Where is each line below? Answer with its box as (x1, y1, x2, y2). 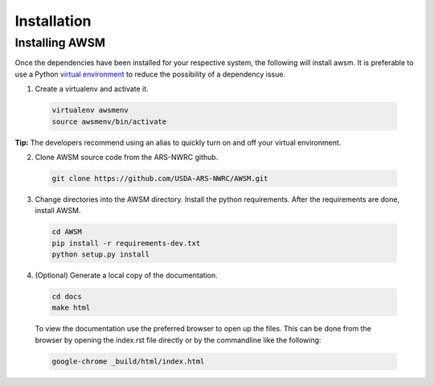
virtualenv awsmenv (51, 105, 129, 115)
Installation (14, 12, 92, 30)
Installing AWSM (14, 35, 106, 50)
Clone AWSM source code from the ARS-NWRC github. (35, 152, 219, 162)
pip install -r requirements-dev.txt (51, 238, 201, 248)
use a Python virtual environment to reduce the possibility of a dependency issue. (14, 69, 285, 79)
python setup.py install (51, 250, 150, 259)
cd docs (51, 292, 82, 302)
